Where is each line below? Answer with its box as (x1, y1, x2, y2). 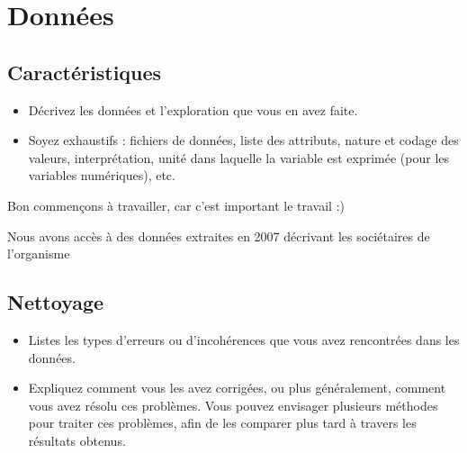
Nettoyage (7, 288, 104, 316)
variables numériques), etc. (28, 166, 175, 185)
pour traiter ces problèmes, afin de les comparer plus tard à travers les (28, 413, 417, 432)
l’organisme (7, 244, 70, 263)
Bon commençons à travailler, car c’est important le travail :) (7, 195, 346, 214)
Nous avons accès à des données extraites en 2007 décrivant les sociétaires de (7, 226, 430, 245)
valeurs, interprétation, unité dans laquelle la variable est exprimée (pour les (28, 148, 450, 167)
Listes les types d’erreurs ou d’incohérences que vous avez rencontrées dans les (28, 330, 460, 349)
